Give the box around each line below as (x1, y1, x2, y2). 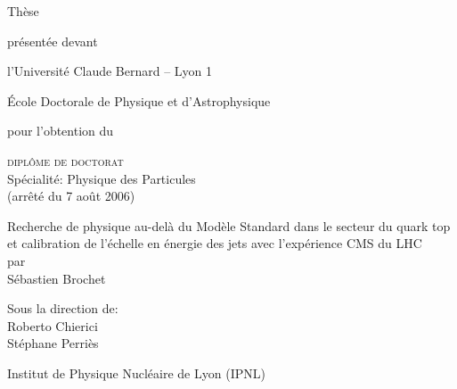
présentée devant (7, 31, 98, 50)
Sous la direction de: (7, 299, 118, 318)
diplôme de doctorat (7, 151, 124, 170)
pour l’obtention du (7, 121, 114, 140)
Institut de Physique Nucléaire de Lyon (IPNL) (7, 363, 265, 382)
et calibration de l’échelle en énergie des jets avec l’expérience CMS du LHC (7, 234, 422, 252)
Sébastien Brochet (7, 269, 106, 287)
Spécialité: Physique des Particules (7, 169, 196, 187)
